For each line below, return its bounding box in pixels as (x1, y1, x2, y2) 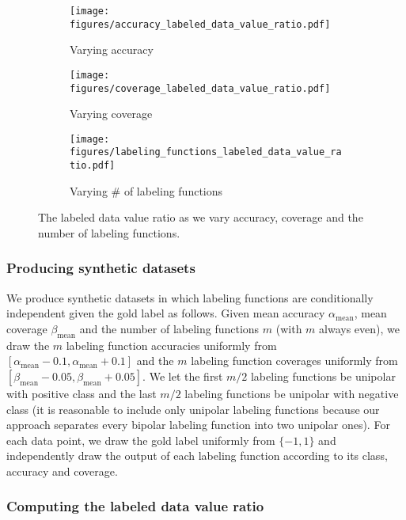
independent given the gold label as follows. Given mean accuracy (6, 305, 325, 321)
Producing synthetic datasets (6, 258, 195, 278)
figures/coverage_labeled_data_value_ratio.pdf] (70, 82, 331, 94)
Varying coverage (70, 105, 153, 122)
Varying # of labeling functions (70, 182, 223, 199)
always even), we (319, 320, 400, 336)
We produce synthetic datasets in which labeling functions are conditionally (6, 289, 374, 306)
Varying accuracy (70, 41, 154, 58)
